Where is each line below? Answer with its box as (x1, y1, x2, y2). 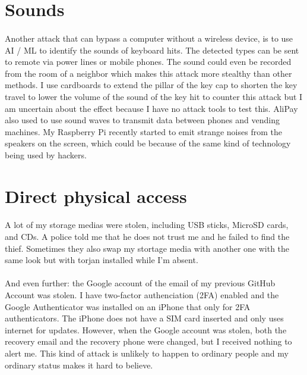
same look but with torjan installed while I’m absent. (5, 254, 198, 266)
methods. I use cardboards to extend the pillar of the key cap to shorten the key (5, 79, 297, 91)
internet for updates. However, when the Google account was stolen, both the (5, 323, 287, 336)
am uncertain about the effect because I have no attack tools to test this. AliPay (5, 102, 298, 114)
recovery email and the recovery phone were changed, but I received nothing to (5, 335, 292, 348)
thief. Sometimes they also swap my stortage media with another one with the (5, 242, 290, 254)
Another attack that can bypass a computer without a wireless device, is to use (5, 32, 293, 44)
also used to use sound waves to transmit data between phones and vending (5, 114, 280, 126)
